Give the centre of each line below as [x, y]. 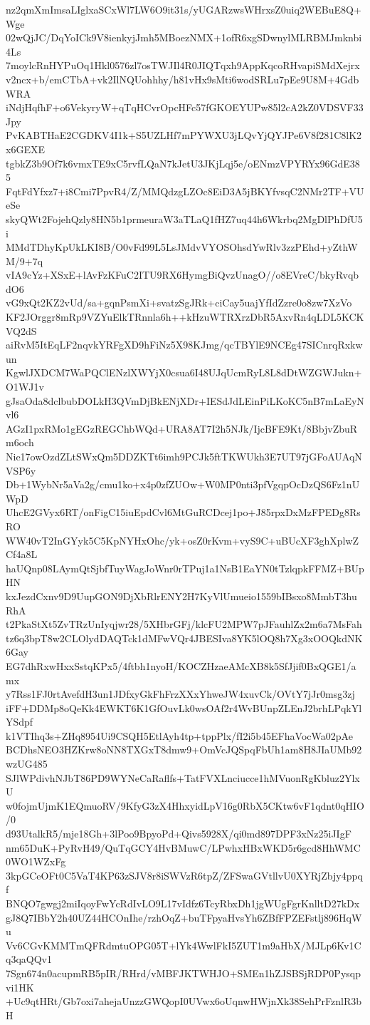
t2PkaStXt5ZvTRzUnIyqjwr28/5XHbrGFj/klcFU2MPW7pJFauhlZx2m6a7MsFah [184, 624]
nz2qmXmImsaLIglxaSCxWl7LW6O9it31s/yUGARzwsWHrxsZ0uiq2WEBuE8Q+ [184, 9]
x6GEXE [25, 149]
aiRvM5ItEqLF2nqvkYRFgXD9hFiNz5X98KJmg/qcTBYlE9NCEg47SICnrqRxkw [184, 345]
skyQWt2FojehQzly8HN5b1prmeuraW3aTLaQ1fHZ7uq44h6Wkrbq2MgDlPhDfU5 [184, 218]
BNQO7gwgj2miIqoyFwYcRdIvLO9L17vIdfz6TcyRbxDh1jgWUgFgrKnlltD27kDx [183, 903]
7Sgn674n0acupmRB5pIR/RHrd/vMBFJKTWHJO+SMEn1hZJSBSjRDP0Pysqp [183, 973]
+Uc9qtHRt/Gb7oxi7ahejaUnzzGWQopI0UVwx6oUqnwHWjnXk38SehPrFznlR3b [184, 1001]
